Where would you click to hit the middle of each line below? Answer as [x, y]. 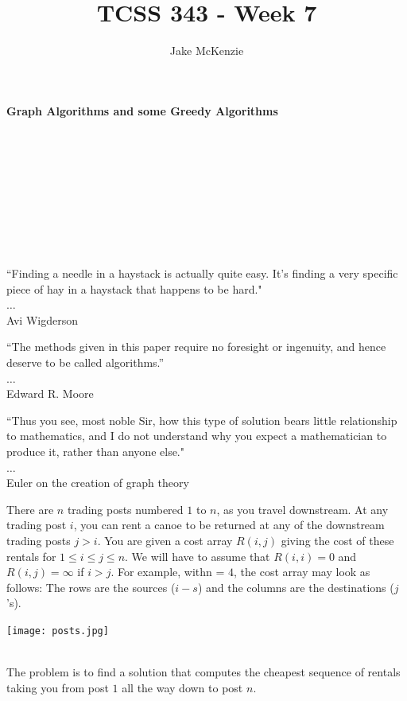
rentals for [31, 556]
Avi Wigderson [42, 319]
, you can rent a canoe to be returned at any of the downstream [229, 525]
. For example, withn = [168, 572]
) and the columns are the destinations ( [296, 587]
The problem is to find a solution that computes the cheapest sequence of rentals [203, 672]
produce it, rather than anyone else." [95, 451]
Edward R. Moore [50, 393]
